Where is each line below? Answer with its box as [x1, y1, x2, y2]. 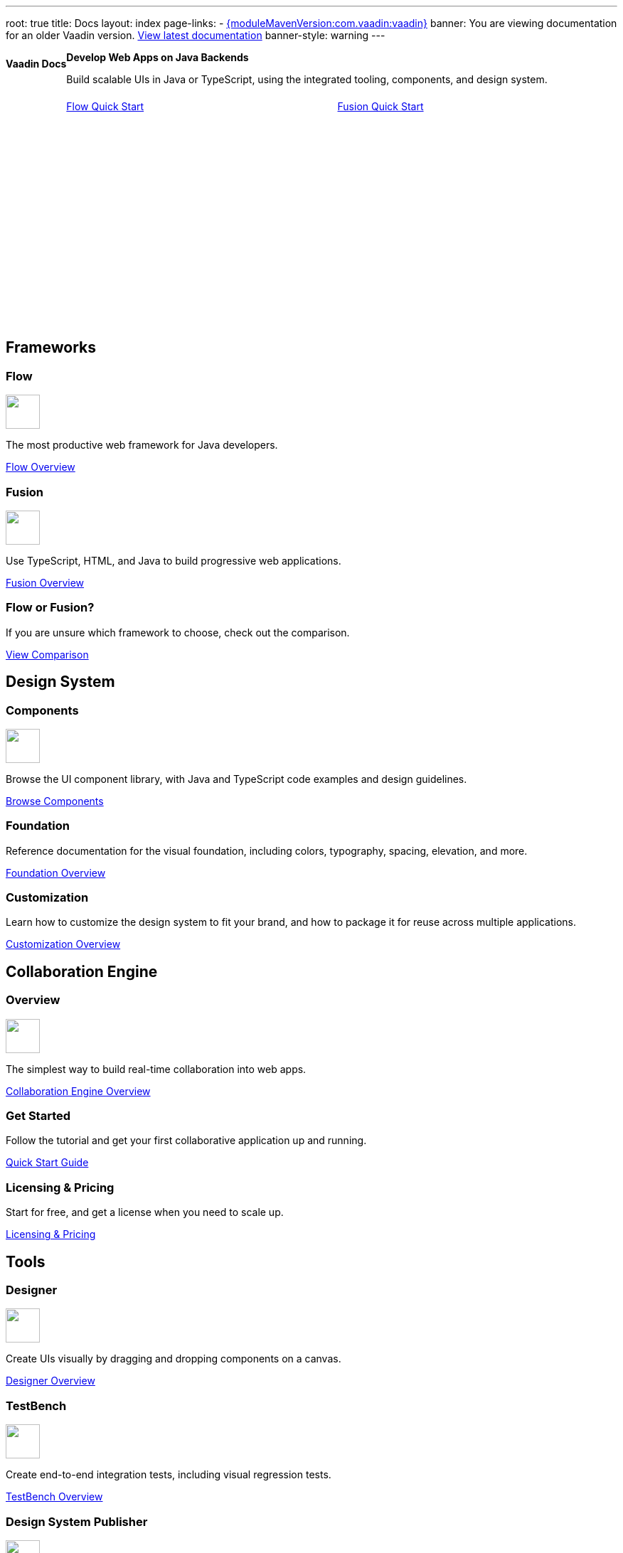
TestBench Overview [6, 1490, 103, 1503]
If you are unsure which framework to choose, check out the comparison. [6, 626, 350, 639]
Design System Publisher [6, 1514, 148, 1529]
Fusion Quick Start [337, 100, 424, 112]
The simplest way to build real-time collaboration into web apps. [6, 1062, 307, 1075]
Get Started [6, 1109, 71, 1124]
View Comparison [6, 648, 89, 661]
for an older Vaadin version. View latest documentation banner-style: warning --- [6, 29, 385, 41]
